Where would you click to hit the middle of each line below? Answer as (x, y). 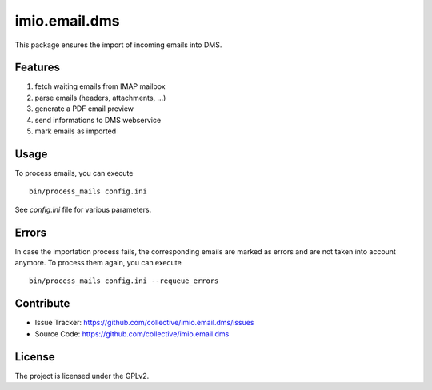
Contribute (42, 304)
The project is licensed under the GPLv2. (82, 376)
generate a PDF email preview (84, 109)
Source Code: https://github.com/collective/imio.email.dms (132, 334)
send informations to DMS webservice (98, 120)
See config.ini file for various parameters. (83, 209)
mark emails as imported (76, 131)
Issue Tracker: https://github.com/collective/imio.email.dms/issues (144, 323)
